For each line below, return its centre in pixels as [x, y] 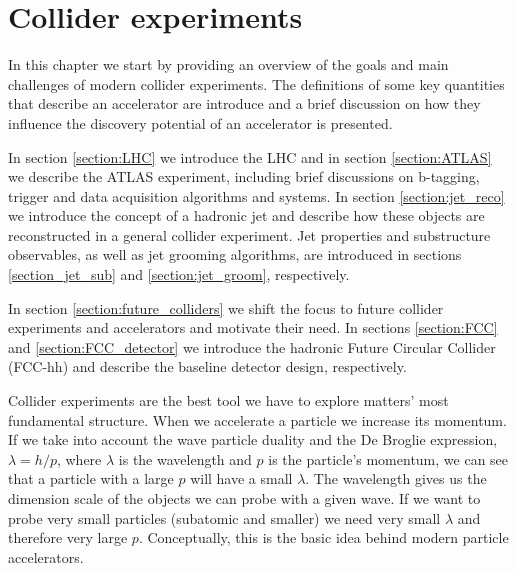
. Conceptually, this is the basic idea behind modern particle [323, 537]
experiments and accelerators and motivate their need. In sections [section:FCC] [253, 327]
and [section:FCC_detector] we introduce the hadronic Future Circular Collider [252, 346]
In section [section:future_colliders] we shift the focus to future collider [226, 307]
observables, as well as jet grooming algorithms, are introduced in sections [235, 254]
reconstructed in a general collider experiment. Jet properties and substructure [249, 234]
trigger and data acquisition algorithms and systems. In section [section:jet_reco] [256, 195]
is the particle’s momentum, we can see [388, 458]
